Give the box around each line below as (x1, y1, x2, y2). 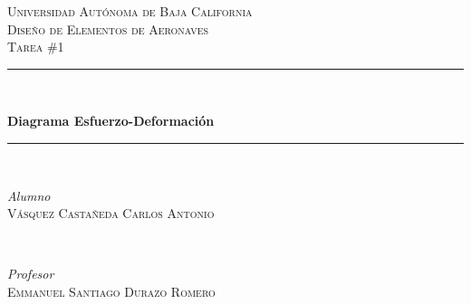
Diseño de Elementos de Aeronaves (7, 19, 209, 38)
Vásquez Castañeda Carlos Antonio (7, 204, 215, 223)
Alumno (7, 185, 51, 204)
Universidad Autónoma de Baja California (7, 2, 253, 20)
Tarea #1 (7, 37, 64, 56)
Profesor (7, 264, 54, 283)
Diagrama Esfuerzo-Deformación (7, 111, 215, 130)
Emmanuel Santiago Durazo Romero (7, 281, 216, 300)
